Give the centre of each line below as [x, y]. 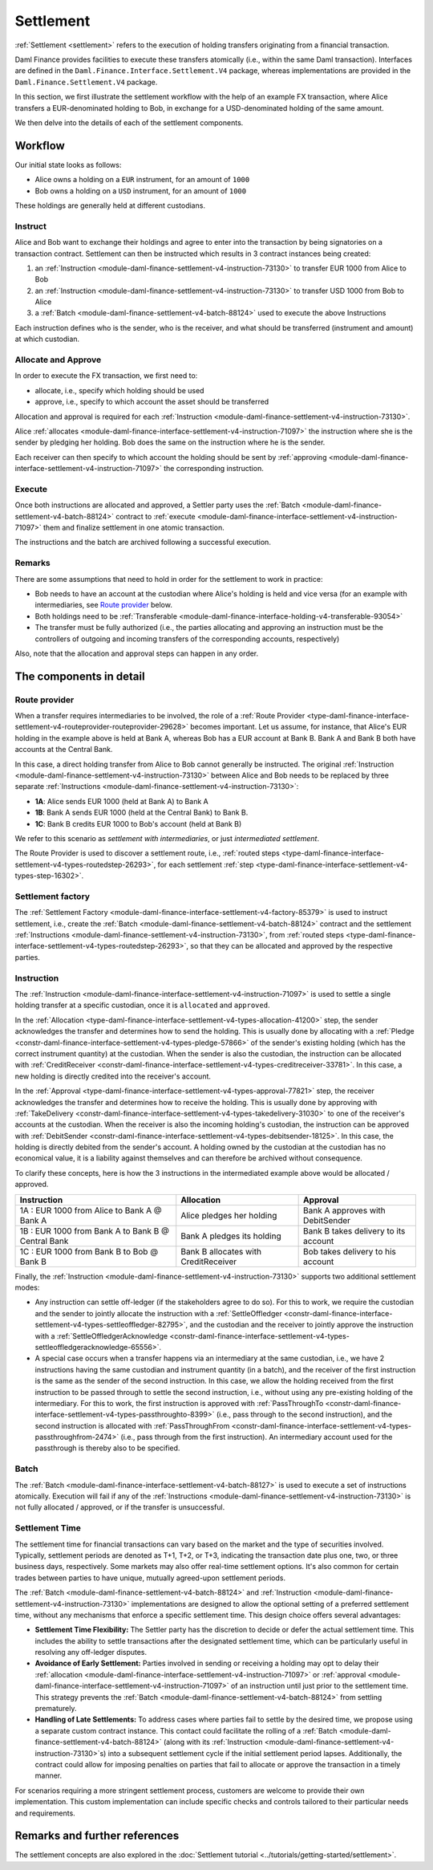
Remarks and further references [97, 1836]
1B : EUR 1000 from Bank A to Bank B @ [95, 1230]
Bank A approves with [345, 1210]
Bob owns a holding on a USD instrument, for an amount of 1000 [141, 191]
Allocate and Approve [58, 360]
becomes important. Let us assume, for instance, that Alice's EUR [298, 727]
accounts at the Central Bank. [64, 750]
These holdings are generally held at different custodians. [110, 205]
